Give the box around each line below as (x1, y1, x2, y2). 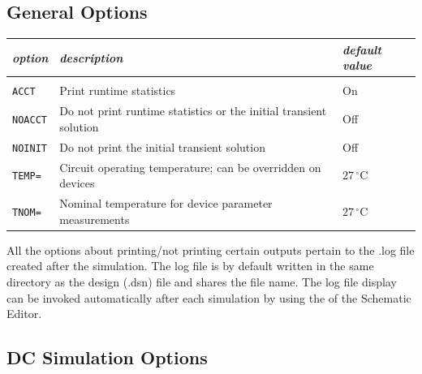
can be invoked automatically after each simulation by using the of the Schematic (6, 289, 411, 306)
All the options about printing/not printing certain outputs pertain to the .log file (6, 241, 415, 258)
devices (59, 174, 95, 191)
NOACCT (12, 114, 47, 127)
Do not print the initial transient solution (59, 138, 265, 155)
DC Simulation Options (6, 345, 208, 370)
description (59, 49, 123, 66)
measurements (59, 210, 130, 227)
